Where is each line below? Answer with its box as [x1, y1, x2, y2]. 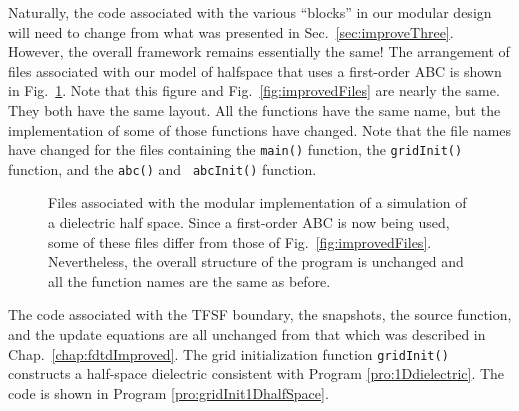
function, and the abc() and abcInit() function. [8, 158, 317, 179]
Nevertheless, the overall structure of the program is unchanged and [48, 251, 464, 272]
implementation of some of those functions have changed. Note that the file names [8, 119, 512, 140]
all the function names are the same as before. [48, 270, 331, 291]
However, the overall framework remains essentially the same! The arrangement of [8, 41, 510, 62]
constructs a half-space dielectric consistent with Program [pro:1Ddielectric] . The [8, 363, 505, 384]
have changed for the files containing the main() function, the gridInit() [8, 139, 463, 160]
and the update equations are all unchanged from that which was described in [8, 324, 486, 345]
